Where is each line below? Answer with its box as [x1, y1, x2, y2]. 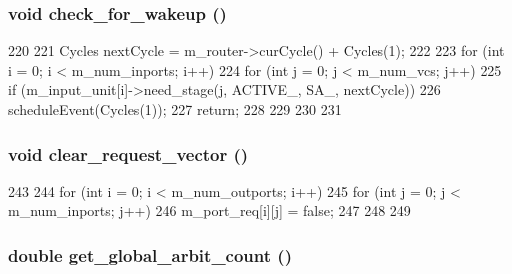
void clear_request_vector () [8, 141, 249, 166]
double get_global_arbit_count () [8, 242, 292, 267]
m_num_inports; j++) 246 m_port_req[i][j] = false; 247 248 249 [8, 200, 411, 221]
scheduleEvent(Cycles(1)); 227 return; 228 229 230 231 [8, 99, 342, 119]
